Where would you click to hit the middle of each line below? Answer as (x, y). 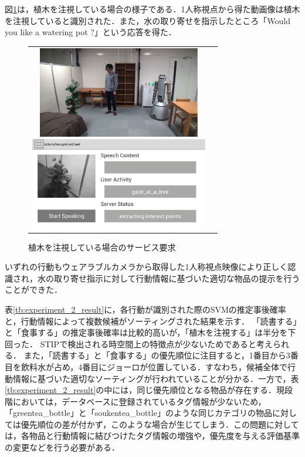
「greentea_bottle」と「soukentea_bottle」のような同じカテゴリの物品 (138, 413)
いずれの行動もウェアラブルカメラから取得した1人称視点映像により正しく (146, 267)
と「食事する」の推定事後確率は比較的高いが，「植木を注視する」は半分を (146, 332)
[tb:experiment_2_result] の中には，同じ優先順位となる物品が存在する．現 (145, 390)
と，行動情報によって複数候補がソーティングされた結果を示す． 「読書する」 (151, 321)
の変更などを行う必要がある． (62, 447)
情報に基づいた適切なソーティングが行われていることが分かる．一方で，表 (156, 378)
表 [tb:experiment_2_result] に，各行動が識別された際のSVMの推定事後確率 (145, 309)
